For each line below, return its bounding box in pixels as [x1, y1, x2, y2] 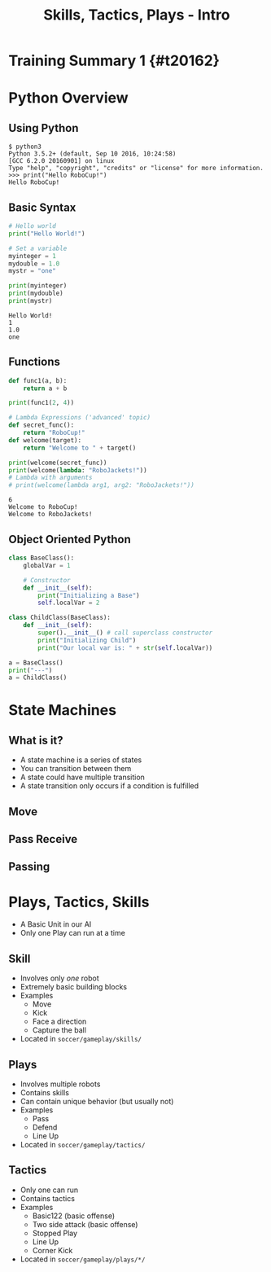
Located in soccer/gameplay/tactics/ [20, 1139, 146, 1149]
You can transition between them [20, 764, 132, 774]
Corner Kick [32, 1245, 73, 1255]
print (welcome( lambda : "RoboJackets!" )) [8, 466, 148, 474]
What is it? [8, 733, 63, 747]
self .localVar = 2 [37, 599, 100, 607]
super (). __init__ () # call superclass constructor [37, 629, 213, 637]
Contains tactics [20, 1193, 76, 1203]
